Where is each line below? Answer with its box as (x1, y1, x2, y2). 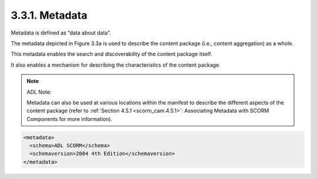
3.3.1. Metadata (11, 9, 87, 22)
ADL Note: (26, 88, 52, 95)
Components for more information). (26, 115, 113, 122)
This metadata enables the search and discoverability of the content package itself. (11, 50, 213, 58)
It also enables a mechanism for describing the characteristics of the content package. (11, 61, 221, 68)
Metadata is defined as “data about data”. (11, 29, 111, 36)
